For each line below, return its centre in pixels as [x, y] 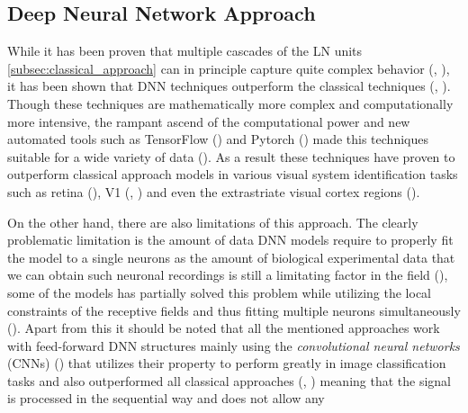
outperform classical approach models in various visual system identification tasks [233, 174]
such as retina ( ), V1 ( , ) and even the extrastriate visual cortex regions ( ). [214, 191]
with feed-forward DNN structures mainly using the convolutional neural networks [234, 345]
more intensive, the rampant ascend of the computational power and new [209, 121]
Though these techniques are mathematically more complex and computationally [230, 103]
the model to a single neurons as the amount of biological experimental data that [231, 257]
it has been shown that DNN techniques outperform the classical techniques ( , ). [229, 86]
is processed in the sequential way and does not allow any [166, 398]
